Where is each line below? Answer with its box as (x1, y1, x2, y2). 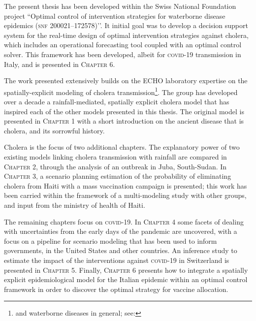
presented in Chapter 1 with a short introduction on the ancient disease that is (4, 116, 244, 126)
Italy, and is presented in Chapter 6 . (4, 59, 115, 69)
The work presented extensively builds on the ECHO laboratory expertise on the (4, 75, 248, 86)
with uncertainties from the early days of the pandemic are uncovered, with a (4, 226, 237, 236)
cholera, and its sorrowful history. (4, 125, 105, 135)
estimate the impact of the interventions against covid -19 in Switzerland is (4, 255, 229, 265)
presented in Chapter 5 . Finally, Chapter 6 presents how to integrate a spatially (4, 264, 248, 275)
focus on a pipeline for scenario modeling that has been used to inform (4, 235, 217, 246)
